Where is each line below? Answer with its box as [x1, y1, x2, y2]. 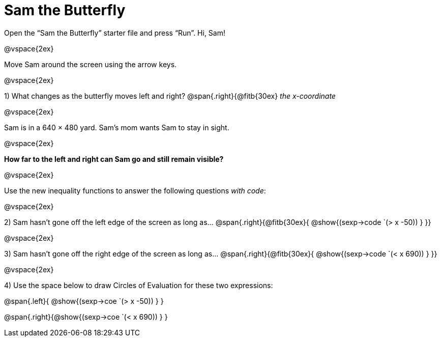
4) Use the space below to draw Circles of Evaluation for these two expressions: [4, 280, 273, 290]
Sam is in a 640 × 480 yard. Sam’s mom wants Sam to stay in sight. [4, 123, 229, 132]
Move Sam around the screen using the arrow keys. [4, 60, 177, 69]
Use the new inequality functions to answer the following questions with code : [4, 186, 266, 195]
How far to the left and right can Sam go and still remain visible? [4, 154, 224, 163]
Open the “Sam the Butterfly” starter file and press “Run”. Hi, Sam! [4, 28, 225, 37]
